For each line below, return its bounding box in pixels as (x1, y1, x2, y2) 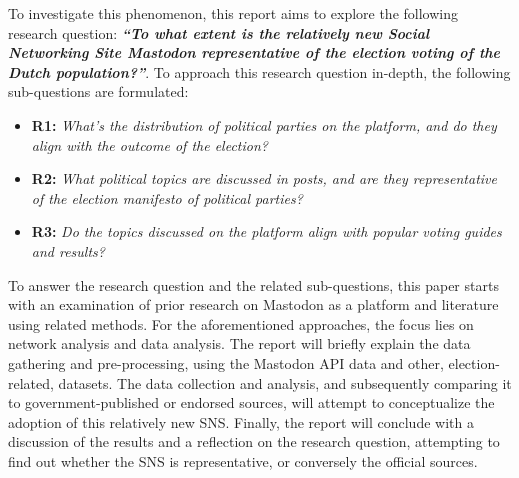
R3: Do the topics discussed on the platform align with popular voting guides (31, 221, 502, 242)
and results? (31, 240, 105, 261)
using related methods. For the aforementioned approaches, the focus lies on (8, 313, 474, 334)
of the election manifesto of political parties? (31, 187, 303, 208)
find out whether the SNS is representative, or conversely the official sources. (8, 450, 478, 471)
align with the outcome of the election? (31, 134, 268, 155)
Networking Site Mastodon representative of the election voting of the (8, 42, 501, 63)
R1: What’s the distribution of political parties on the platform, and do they (31, 114, 497, 135)
